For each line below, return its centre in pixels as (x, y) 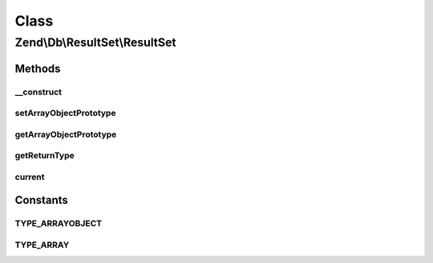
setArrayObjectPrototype (65, 114)
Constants (41, 200)
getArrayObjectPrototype (66, 134)
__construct (38, 92)
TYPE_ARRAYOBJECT (59, 224)
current (30, 177)
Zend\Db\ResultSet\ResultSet (95, 42)
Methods (38, 68)
